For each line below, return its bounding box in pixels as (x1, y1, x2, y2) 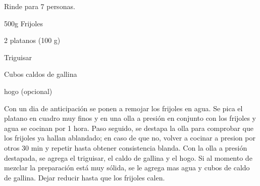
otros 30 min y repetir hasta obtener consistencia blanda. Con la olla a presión (4, 142, 247, 153)
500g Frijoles (4, 18, 43, 28)
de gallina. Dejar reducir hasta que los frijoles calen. (4, 172, 165, 182)
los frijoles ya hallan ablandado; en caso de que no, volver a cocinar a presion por (4, 132, 255, 143)
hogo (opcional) (4, 85, 53, 96)
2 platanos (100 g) (4, 35, 61, 45)
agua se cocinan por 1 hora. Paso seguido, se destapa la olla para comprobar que (4, 122, 253, 133)
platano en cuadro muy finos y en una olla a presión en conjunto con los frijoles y (4, 113, 256, 123)
